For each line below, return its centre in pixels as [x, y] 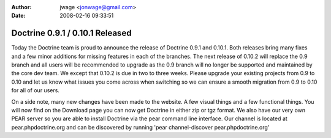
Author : [21, 7]
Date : [18, 16]
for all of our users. [35, 90]
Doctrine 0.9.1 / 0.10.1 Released [71, 33]
